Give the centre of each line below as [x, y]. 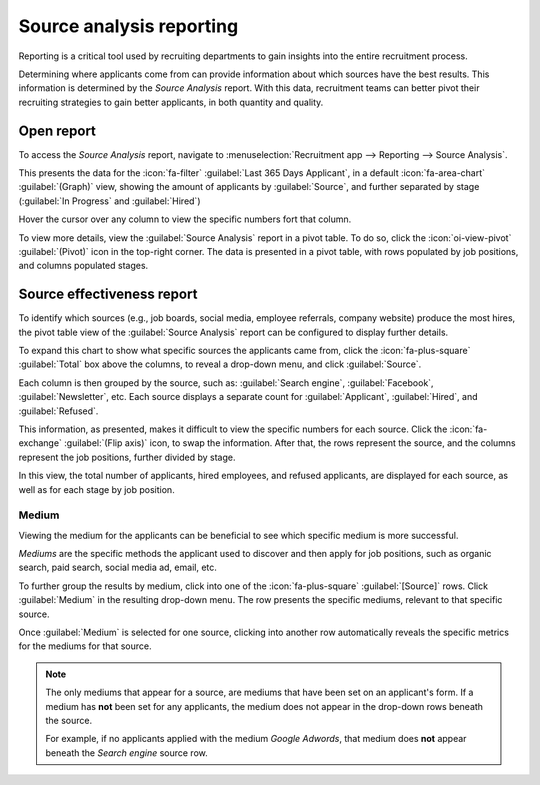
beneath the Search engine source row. [127, 752]
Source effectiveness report [108, 294]
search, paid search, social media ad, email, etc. [117, 567]
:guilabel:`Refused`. [58, 411]
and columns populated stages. [83, 266]
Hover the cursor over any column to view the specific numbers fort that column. [185, 219]
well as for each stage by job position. [96, 489]
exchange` [40, 443]
